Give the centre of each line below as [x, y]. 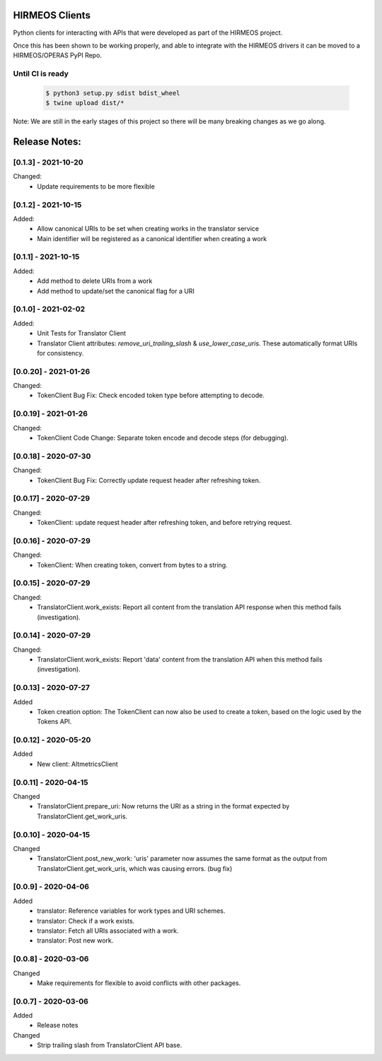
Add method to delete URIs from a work [95, 281]
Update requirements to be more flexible [96, 186]
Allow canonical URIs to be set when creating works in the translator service [148, 229]
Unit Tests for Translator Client [82, 333]
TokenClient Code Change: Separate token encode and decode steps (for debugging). [163, 438]
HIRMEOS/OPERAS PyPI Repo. [58, 55]
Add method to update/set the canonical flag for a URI [116, 291]
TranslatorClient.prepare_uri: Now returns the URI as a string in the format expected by [163, 806]
